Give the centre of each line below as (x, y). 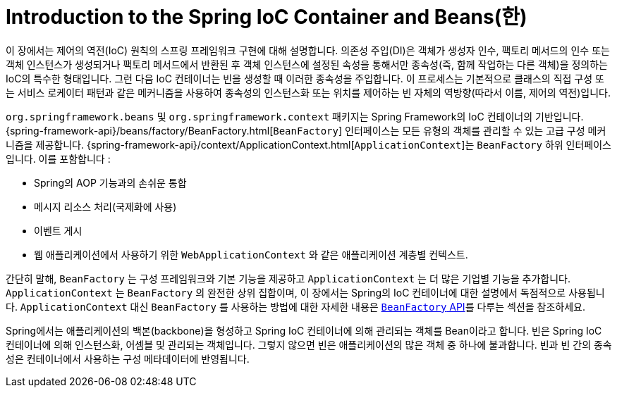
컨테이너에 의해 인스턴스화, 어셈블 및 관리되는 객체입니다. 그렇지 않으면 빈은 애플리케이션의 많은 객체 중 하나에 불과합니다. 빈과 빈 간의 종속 (309, 344)
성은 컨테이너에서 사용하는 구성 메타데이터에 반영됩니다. (128, 358)
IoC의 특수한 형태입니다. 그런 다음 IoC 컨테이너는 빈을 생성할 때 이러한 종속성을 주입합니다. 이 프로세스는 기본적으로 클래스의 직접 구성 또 (305, 78)
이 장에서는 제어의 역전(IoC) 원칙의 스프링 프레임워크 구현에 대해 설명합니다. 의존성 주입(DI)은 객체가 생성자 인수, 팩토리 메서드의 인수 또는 (308, 50)
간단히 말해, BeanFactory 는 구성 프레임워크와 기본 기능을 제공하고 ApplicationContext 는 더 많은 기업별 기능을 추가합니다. (288, 278)
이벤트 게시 (58, 230)
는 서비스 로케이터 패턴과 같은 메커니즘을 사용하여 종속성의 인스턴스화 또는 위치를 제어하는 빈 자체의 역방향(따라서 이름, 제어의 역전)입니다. (308, 92)
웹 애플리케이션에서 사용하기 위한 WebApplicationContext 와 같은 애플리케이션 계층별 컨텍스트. (251, 254)
